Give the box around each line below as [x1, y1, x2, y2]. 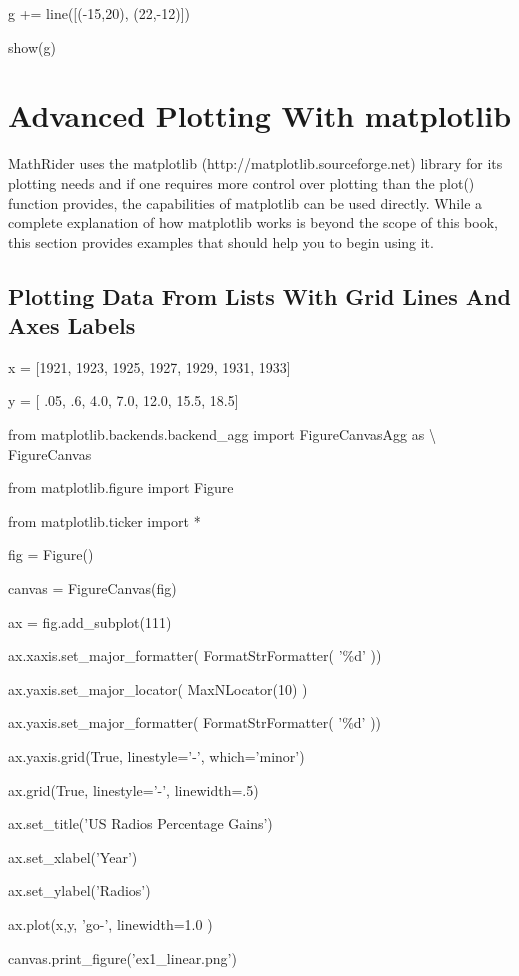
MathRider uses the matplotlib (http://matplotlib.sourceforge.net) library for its [8, 153, 503, 174]
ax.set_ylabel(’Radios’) [8, 880, 151, 901]
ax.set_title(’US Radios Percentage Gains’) [8, 813, 273, 834]
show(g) [8, 36, 56, 57]
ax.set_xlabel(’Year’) [8, 846, 138, 867]
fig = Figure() [8, 544, 94, 565]
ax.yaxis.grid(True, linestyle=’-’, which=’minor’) [8, 746, 305, 766]
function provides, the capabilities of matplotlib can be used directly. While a [8, 192, 483, 213]
